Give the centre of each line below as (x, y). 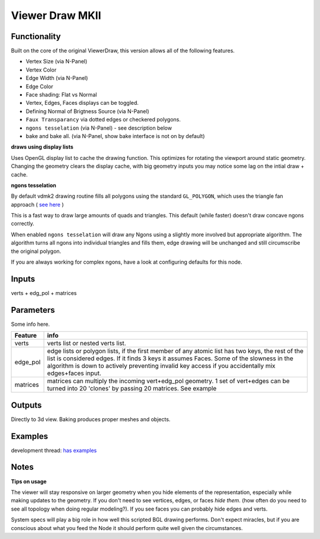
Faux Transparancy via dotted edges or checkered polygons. (103, 120)
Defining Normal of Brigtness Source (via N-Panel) (87, 111)
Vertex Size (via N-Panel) (57, 62)
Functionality (36, 36)
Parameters (33, 310)
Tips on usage (29, 481)
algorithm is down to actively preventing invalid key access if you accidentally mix (161, 366)
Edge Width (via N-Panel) (57, 78)
